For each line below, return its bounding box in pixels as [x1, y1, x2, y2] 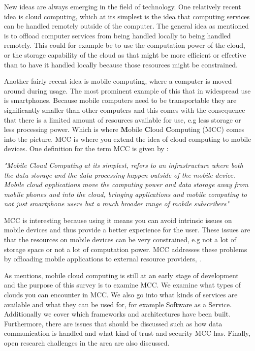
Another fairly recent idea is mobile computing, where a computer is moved [4, 76, 232, 86]
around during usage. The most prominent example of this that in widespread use [4, 85, 251, 96]
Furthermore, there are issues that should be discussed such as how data [4, 318, 223, 328]
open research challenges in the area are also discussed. [4, 338, 170, 348]
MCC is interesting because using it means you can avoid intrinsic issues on [4, 215, 232, 225]
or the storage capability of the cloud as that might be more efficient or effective [4, 49, 246, 60]
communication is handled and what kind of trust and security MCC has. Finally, [4, 328, 251, 338]
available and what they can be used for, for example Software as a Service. [4, 299, 232, 309]
